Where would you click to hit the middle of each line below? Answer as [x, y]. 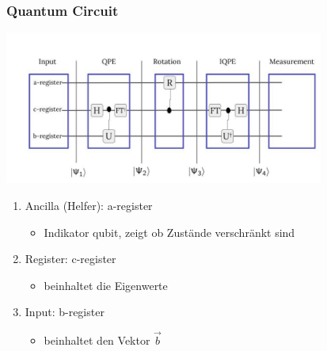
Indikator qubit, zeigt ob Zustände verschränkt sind [169, 232]
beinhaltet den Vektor [97, 340]
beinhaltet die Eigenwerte [106, 285]
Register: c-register [70, 259]
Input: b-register [65, 312]
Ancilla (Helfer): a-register [89, 205]
